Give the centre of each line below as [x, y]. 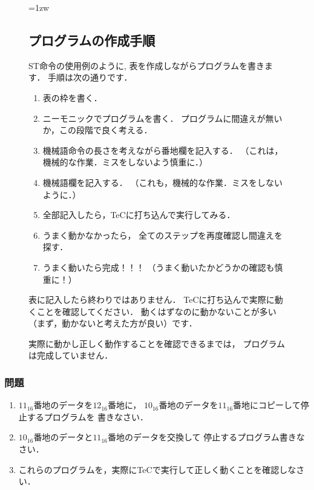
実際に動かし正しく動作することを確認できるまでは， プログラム [157, 343]
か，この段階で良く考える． [97, 130]
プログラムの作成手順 [92, 40]
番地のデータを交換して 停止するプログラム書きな [206, 437]
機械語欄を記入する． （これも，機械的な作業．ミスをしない [162, 182]
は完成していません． [71, 355]
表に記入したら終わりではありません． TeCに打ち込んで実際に [152, 300]
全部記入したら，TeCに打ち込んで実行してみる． [139, 215]
